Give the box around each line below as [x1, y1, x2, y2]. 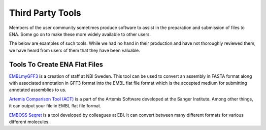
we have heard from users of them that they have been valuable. [9, 47, 140, 53]
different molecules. [9, 119, 50, 125]
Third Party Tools [9, 7, 81, 18]
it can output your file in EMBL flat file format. [9, 103, 101, 109]
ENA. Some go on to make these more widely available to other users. [9, 31, 151, 37]
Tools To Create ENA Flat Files [9, 60, 103, 68]
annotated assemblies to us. [9, 87, 66, 93]
